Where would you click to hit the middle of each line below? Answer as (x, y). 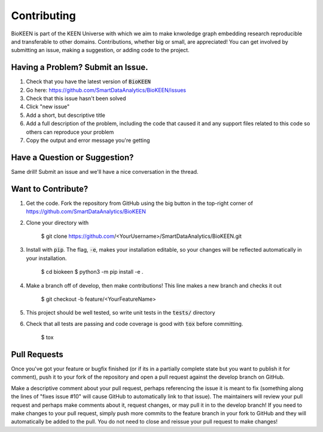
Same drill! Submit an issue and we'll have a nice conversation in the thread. (105, 171)
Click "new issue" (48, 107)
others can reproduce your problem (70, 132)
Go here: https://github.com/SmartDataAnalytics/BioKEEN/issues (106, 90)
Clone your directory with (57, 222)
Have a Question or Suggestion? (72, 157)
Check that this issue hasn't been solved (76, 98)
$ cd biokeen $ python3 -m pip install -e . (92, 272)
